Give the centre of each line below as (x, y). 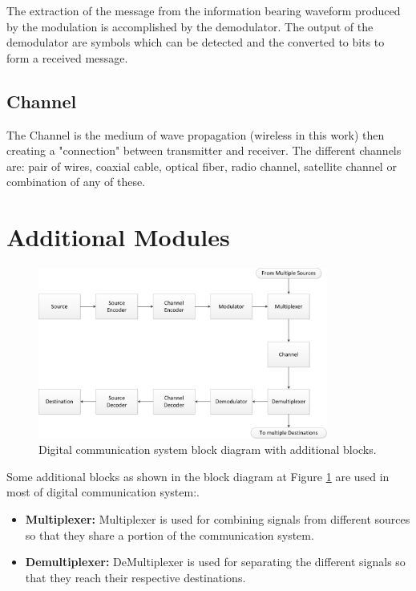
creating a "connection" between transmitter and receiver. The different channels (204, 150)
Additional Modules (118, 237)
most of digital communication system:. (103, 492)
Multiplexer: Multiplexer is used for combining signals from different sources (218, 519)
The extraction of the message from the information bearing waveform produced (204, 10)
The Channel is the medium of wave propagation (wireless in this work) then (196, 134)
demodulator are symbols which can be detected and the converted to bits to (196, 42)
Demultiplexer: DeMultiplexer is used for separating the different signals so (215, 562)
